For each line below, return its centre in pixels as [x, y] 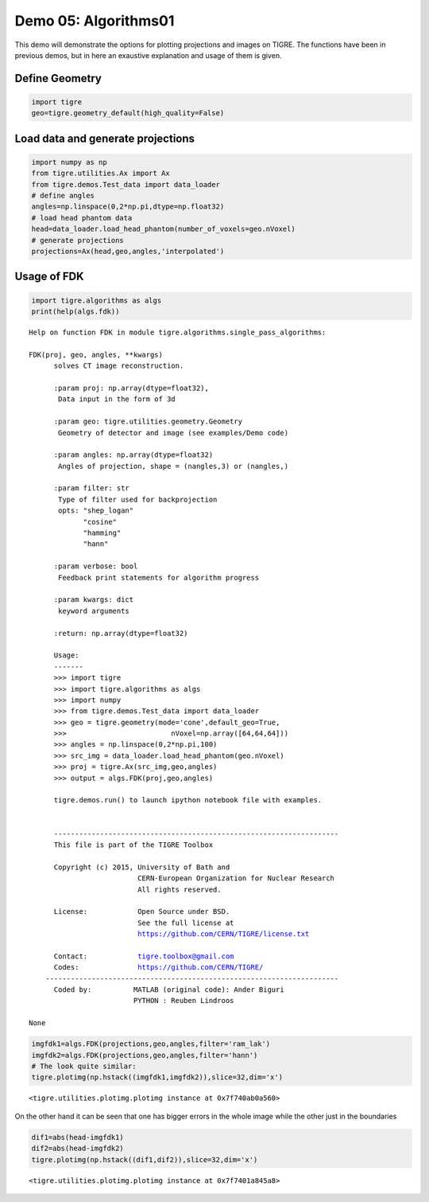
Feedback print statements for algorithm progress [159, 578]
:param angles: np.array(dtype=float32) [133, 455]
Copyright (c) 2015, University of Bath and [142, 867]
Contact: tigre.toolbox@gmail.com [144, 956]
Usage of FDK [49, 277]
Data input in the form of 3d [117, 399]
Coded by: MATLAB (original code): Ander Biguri [169, 990]
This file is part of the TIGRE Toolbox [133, 845]
